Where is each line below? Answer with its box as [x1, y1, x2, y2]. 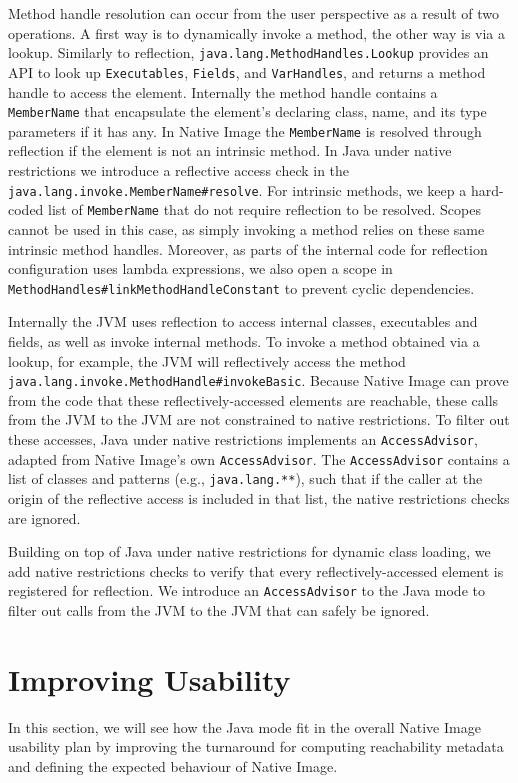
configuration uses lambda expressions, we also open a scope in [8, 258, 393, 279]
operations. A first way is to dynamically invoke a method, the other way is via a [8, 22, 506, 43]
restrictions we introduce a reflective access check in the [8, 160, 350, 180]
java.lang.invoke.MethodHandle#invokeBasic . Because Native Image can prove [8, 370, 509, 391]
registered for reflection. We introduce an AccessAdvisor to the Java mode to [8, 580, 485, 601]
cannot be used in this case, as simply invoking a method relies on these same [8, 218, 485, 239]
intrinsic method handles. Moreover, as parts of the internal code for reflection [8, 238, 488, 259]
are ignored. [8, 507, 81, 528]
